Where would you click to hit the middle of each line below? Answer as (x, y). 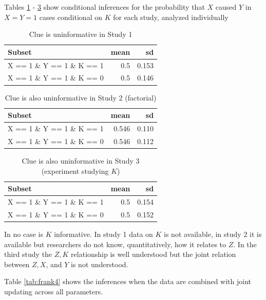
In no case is (24, 234)
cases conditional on (71, 17)
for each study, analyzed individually (171, 17)
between (17, 264)
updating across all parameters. (54, 291)
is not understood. (100, 264)
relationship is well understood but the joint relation (154, 254)
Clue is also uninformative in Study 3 (81, 160)
